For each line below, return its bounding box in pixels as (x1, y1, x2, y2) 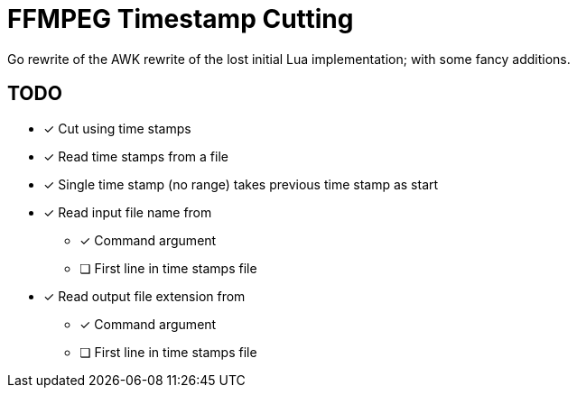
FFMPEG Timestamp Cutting (7, 4, 354, 34)
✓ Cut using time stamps (43, 120, 191, 136)
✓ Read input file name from (43, 204, 212, 220)
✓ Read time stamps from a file (43, 148, 228, 164)
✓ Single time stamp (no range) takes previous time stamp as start (43, 176, 439, 192)
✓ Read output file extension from (43, 288, 246, 304)
